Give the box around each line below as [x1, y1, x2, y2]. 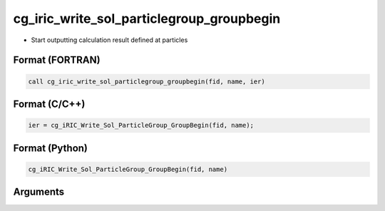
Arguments [13, 186, 65, 198]
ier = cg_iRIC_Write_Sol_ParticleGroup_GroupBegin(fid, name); [28, 121, 255, 130]
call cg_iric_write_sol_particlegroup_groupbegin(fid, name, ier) [28, 77, 265, 86]
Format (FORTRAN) [13, 54, 101, 66]
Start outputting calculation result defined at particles [31, 36, 188, 44]
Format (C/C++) [13, 98, 86, 110]
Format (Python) [13, 142, 88, 154]
